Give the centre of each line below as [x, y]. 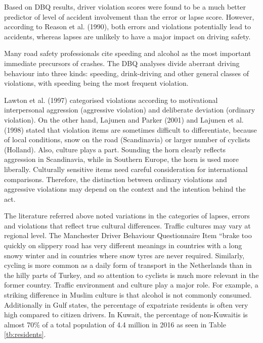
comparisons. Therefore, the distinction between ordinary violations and [116, 179]
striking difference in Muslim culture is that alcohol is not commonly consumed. [128, 295]
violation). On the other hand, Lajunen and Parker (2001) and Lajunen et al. [124, 119]
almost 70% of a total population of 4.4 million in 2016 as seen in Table [115, 324]
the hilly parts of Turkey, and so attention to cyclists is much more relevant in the [131, 275]
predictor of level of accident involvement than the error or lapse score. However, [129, 16]
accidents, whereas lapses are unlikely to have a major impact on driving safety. [127, 36]
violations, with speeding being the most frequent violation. [96, 83]
